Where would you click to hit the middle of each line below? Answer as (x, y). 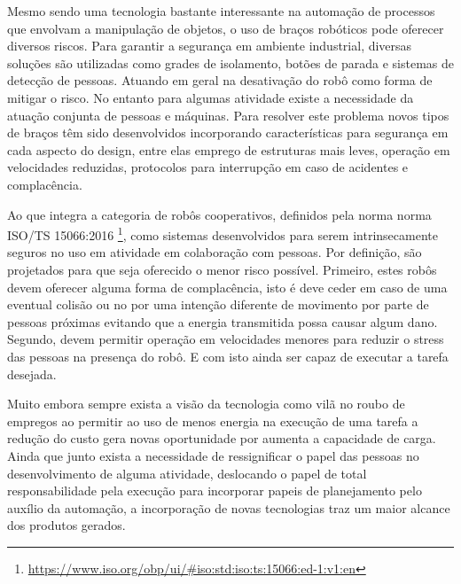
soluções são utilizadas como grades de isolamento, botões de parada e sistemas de (230, 62)
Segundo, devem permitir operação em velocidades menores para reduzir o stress (226, 339)
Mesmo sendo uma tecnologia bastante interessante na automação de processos (221, 11)
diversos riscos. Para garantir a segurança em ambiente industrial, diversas (210, 46)
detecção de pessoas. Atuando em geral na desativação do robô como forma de (220, 80)
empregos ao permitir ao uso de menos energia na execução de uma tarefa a (213, 420)
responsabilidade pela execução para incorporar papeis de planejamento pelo (215, 491)
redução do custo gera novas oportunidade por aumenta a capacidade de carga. (222, 438)
